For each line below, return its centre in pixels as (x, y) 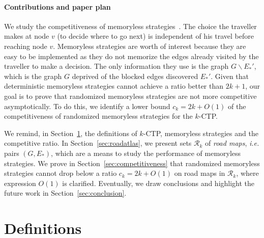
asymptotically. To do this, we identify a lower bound (87, 106)
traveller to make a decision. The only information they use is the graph (116, 66)
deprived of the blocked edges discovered (135, 76)
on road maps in (200, 173)
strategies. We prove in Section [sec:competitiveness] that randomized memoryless (132, 163)
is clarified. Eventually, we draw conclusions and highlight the (158, 183)
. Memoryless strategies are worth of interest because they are (150, 46)
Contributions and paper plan (57, 6)
